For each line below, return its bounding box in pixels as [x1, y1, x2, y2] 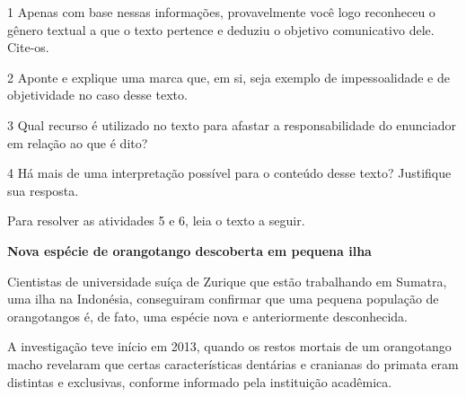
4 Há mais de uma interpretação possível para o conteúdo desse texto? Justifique [7, 163, 452, 182]
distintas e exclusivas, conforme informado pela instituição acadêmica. [7, 372, 392, 391]
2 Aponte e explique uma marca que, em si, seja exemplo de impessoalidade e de [7, 67, 450, 86]
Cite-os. [7, 38, 49, 57]
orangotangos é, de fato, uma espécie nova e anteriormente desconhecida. [7, 306, 408, 325]
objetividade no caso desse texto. [7, 85, 188, 104]
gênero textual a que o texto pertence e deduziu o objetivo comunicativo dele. [7, 20, 435, 39]
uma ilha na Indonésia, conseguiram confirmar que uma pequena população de [7, 289, 439, 308]
